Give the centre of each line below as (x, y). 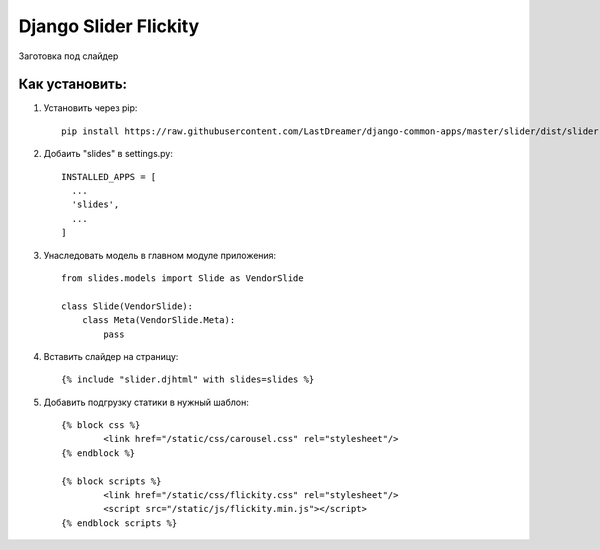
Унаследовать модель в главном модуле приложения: (160, 255)
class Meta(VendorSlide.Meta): (158, 320)
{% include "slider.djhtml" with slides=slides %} (188, 379)
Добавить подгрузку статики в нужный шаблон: (146, 402)
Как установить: (73, 84)
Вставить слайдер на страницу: (111, 356)
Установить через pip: (90, 108)
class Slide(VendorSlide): (127, 306)
